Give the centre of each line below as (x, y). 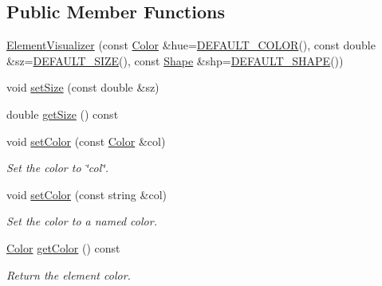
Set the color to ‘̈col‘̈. (57, 168)
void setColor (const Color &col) (86, 141)
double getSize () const (63, 114)
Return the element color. (69, 274)
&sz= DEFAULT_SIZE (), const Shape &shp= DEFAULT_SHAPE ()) (175, 60)
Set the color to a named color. (82, 221)
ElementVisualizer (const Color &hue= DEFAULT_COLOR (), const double (191, 45)
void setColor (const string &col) (87, 194)
